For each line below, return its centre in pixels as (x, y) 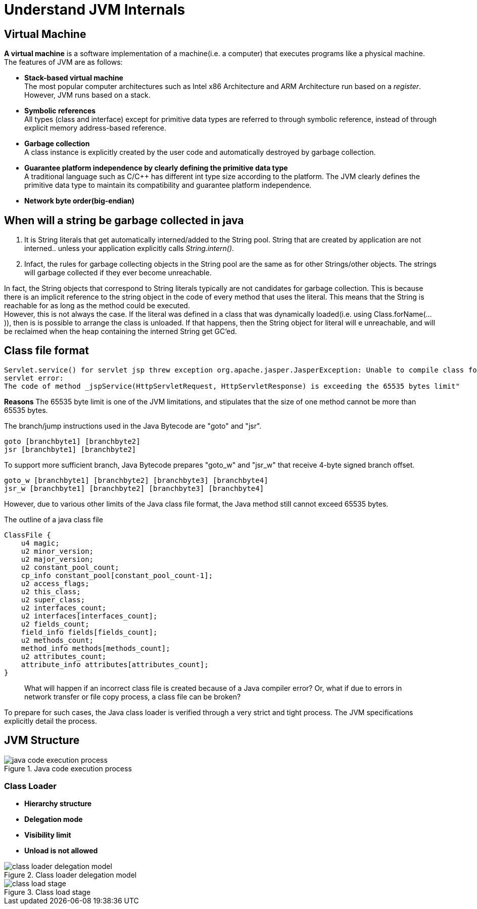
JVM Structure (42, 740)
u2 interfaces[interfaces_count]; (89, 616)
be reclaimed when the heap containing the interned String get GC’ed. (121, 332)
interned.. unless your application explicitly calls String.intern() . (129, 249)
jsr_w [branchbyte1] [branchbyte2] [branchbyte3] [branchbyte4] (134, 488)
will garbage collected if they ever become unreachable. (118, 273)
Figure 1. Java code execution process (68, 768)
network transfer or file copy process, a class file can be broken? (133, 696)
